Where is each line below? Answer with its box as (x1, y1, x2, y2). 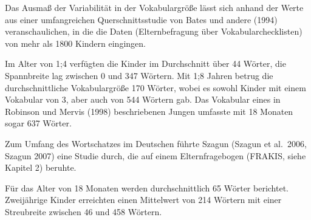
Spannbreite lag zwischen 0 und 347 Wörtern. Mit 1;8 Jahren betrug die (5, 69, 273, 81)
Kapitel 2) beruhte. (5, 161, 77, 174)
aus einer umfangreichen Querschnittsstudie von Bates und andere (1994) (5, 13, 278, 26)
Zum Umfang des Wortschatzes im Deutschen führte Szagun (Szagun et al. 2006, (5, 137, 307, 150)
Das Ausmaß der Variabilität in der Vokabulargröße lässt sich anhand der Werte (5, 1, 304, 13)
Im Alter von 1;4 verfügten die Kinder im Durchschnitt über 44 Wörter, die (5, 57, 286, 70)
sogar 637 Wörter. (5, 117, 72, 129)
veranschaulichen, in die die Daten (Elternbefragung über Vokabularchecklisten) (5, 25, 302, 38)
